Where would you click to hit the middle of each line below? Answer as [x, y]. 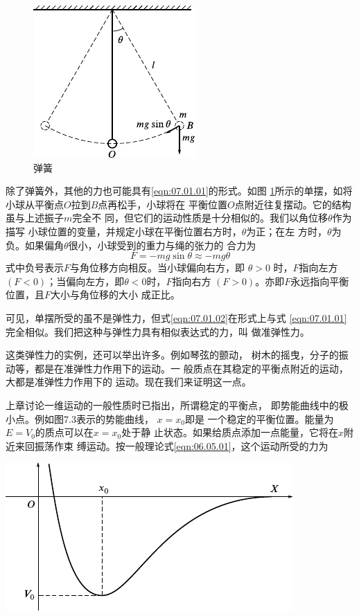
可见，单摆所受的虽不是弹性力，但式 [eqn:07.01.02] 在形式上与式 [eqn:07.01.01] [176, 317]
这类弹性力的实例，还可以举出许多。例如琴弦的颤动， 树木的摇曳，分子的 [172, 355]
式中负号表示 [35, 268]
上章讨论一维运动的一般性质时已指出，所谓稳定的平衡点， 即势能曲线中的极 [177, 405]
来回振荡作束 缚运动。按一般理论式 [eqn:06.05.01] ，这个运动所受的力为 [172, 445]
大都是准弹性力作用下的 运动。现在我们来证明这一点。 [129, 382]
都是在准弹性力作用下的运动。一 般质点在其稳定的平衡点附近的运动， [191, 368]
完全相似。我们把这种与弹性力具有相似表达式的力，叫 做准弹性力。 [158, 331]
